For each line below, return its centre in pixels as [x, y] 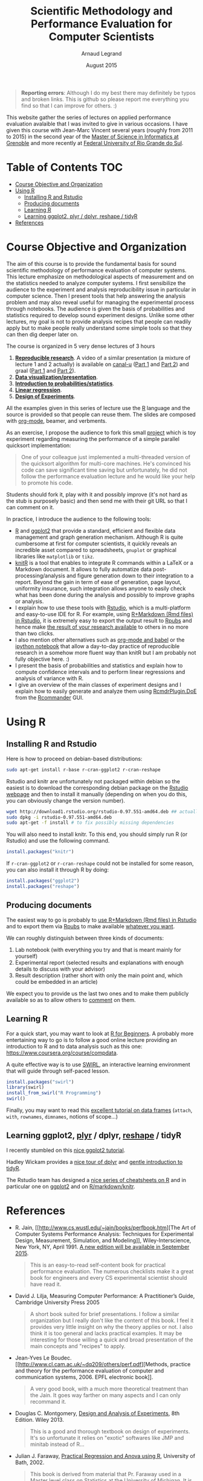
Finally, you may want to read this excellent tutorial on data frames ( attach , [99, 1110]
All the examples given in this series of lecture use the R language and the [98, 408]
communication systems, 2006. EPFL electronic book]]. [84, 1377]
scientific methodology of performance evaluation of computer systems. [96, 270]
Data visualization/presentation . [56, 377]
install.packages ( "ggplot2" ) [43, 881]
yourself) [26, 956]
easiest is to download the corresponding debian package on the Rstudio [97, 788]
